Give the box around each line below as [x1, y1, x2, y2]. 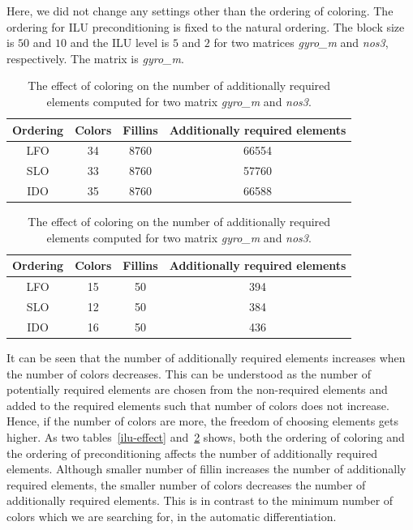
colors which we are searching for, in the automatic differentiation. [6, 507, 337, 524]
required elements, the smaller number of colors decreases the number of [6, 476, 366, 493]
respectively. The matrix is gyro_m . [6, 49, 184, 66]
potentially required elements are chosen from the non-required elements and [6, 381, 388, 398]
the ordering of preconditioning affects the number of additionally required [6, 444, 377, 461]
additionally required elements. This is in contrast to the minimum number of [6, 492, 394, 509]
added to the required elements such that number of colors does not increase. [6, 396, 389, 413]
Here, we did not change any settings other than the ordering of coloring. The [6, 2, 394, 19]
